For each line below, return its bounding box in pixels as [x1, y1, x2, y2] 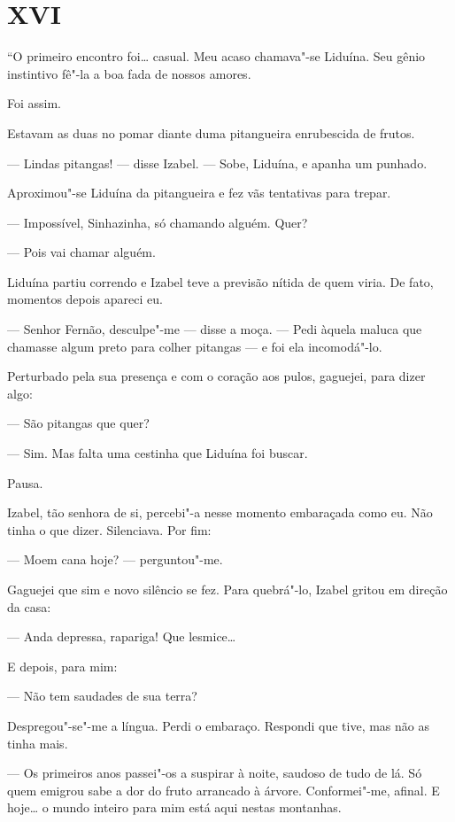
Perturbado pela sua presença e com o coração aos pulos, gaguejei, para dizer [7, 367, 426, 385]
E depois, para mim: [7, 656, 118, 675]
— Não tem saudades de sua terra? [7, 686, 197, 705]
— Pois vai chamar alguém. [7, 243, 156, 261]
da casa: [7, 597, 51, 616]
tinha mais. [7, 733, 68, 752]
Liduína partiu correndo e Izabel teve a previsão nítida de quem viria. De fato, [7, 272, 434, 291]
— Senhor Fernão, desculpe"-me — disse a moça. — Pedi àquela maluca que [7, 320, 422, 338]
